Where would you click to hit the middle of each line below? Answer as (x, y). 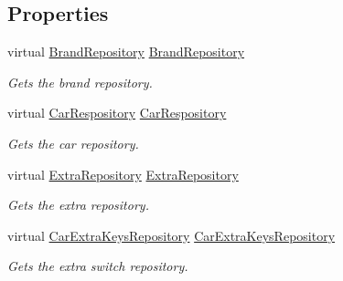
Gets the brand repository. (80, 82)
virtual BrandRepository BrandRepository (126, 52)
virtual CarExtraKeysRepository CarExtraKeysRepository (171, 235)
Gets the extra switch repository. (98, 266)
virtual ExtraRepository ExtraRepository (123, 174)
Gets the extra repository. (78, 205)
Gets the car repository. (73, 143)
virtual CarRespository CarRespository (117, 113)
